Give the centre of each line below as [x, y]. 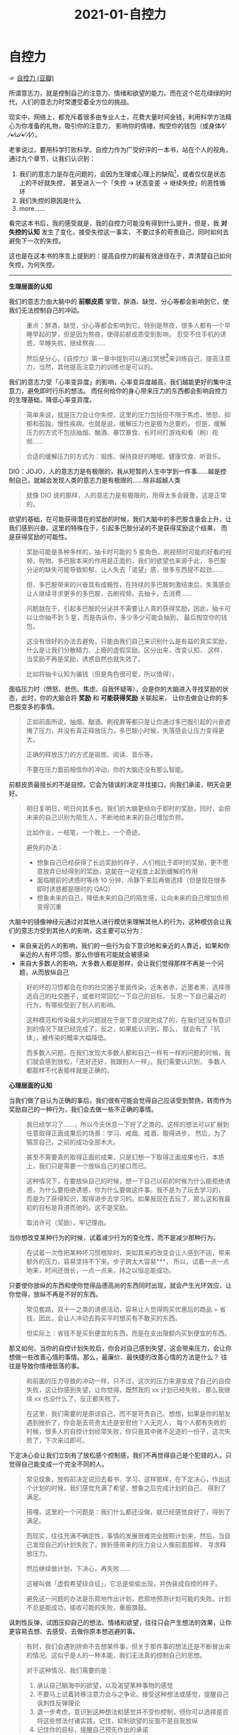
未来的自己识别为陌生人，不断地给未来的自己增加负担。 [106, 818]
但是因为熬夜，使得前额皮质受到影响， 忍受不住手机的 [142, 334]
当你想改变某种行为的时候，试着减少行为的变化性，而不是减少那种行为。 [114, 1238]
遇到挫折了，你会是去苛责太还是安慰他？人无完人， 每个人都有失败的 [126, 1423]
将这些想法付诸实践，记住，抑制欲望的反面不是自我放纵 [117, 1721]
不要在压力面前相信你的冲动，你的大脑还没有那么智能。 [106, 769]
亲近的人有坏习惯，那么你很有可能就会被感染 [84, 955]
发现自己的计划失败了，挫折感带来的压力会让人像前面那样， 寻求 [126, 1545]
